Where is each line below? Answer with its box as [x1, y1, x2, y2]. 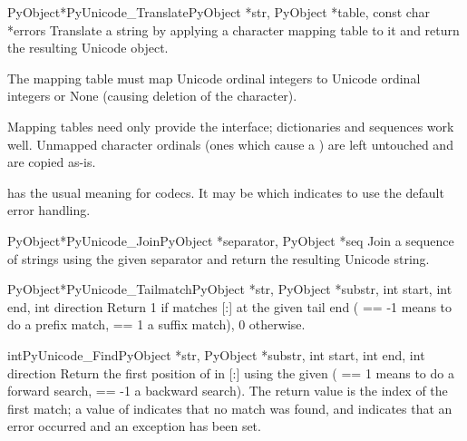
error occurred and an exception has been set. [7, 416, 261, 436]
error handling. [7, 201, 91, 220]
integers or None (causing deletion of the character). [7, 86, 297, 105]
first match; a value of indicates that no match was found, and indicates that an [7, 398, 452, 417]
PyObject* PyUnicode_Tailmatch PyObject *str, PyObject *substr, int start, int [7, 279, 452, 299]
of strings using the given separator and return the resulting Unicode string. [7, 249, 430, 268]
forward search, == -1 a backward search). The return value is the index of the [7, 381, 448, 400]
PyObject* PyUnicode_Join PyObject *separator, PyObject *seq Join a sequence [7, 230, 454, 250]
